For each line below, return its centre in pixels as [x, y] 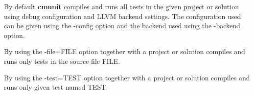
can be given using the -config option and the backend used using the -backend [122, 26]
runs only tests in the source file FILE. [62, 61]
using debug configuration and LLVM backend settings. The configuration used [123, 16]
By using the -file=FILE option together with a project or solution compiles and [125, 51]
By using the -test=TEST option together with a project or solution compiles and [127, 77]
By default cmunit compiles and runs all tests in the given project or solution [121, 6]
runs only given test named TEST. [56, 87]
